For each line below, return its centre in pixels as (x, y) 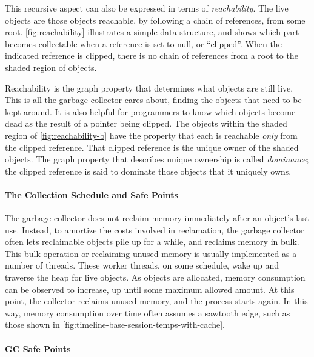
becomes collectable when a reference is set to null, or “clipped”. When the (143, 43)
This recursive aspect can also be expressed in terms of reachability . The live (147, 8)
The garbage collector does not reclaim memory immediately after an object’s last (157, 218)
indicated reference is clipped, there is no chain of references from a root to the (152, 55)
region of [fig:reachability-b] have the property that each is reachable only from (151, 135)
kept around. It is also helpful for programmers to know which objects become (150, 111)
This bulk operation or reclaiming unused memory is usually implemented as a (151, 253)
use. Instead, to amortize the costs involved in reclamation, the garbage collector (155, 229)
